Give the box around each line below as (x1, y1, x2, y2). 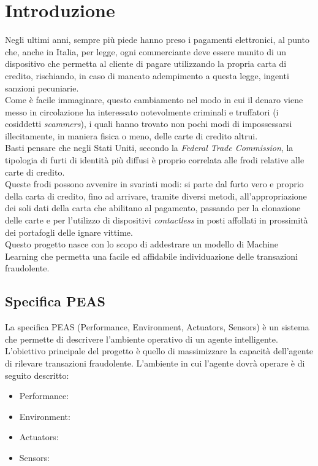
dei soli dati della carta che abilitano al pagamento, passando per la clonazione (5, 201, 301, 214)
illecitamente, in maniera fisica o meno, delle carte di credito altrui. (5, 129, 258, 142)
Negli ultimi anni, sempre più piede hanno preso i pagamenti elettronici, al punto (5, 33, 309, 46)
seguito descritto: (5, 368, 69, 381)
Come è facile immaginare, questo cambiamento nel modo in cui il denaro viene (5, 93, 303, 106)
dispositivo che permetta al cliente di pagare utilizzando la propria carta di (5, 57, 287, 70)
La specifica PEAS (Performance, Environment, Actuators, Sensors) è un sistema (5, 320, 309, 333)
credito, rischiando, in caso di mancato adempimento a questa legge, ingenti (5, 69, 289, 82)
